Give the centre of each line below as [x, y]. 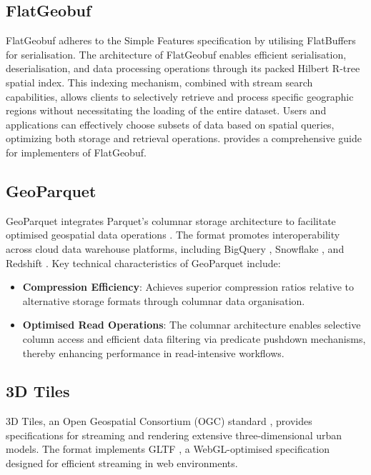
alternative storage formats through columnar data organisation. [164, 300]
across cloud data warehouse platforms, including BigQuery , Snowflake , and [175, 248]
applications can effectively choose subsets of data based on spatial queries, [170, 124]
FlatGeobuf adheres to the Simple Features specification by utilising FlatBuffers [181, 40]
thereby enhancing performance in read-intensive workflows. [153, 352]
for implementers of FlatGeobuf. [76, 152]
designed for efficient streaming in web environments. [122, 463]
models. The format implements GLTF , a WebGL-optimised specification [168, 449]
